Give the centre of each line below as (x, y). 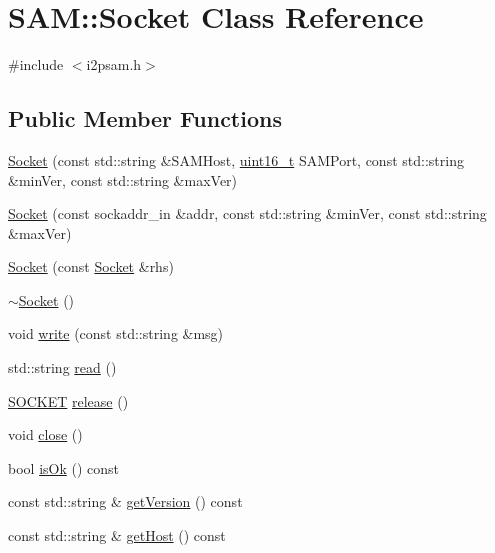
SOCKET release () (68, 400)
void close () (45, 434)
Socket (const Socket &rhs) (91, 266)
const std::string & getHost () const (117, 535)
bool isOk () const (64, 467)
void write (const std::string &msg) (116, 333)
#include (36, 64)
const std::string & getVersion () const (125, 501)
